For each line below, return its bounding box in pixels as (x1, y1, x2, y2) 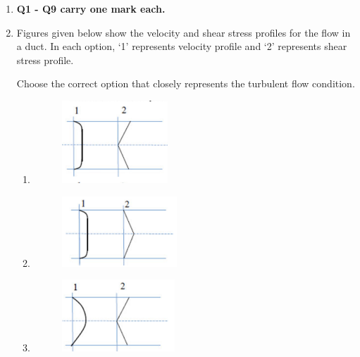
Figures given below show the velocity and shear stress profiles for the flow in (16, 25, 351, 39)
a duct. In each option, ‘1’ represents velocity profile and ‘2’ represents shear (16, 39, 347, 54)
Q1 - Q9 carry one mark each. (16, 1, 166, 15)
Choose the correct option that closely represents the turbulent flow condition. (16, 76, 355, 91)
